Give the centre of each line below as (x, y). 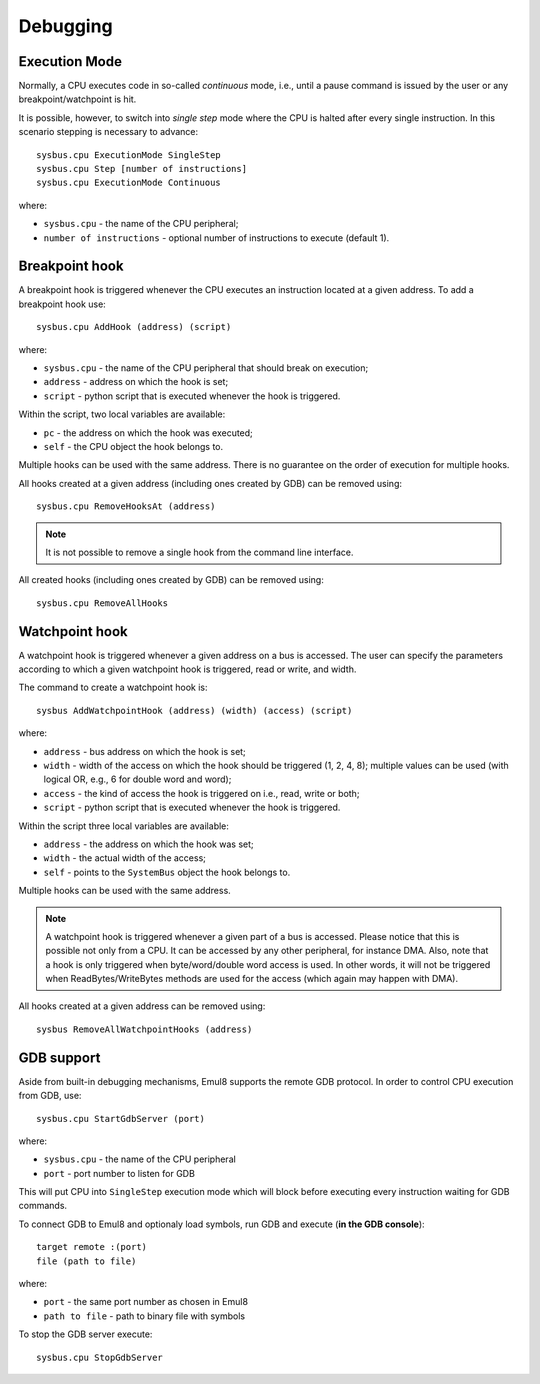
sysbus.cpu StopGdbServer (100, 1357)
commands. (43, 1206)
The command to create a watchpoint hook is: (113, 687)
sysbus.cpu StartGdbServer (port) (120, 1118)
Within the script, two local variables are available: (122, 414)
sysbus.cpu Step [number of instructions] (142, 169)
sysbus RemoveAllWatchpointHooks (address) (144, 1029)
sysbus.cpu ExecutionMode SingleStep (129, 154)
